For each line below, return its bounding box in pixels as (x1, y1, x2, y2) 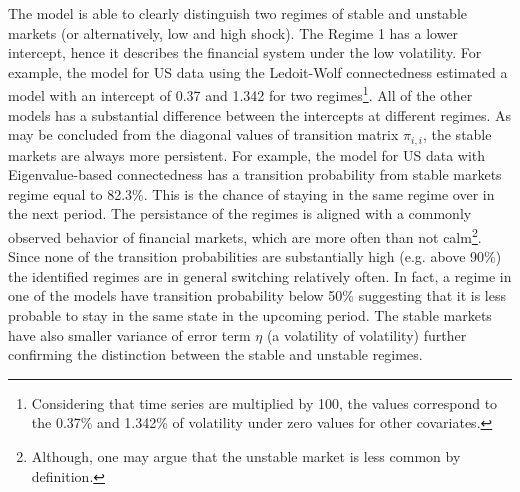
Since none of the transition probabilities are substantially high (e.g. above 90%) (8, 246, 502, 267)
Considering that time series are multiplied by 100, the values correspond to (31, 392, 498, 413)
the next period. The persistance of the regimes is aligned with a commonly (8, 203, 472, 224)
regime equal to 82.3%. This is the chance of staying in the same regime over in (8, 183, 495, 204)
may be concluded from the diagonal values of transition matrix (8, 124, 399, 145)
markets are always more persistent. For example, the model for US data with (8, 144, 486, 165)
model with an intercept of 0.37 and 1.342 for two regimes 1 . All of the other (8, 82, 473, 106)
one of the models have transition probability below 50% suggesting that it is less (8, 285, 506, 306)
